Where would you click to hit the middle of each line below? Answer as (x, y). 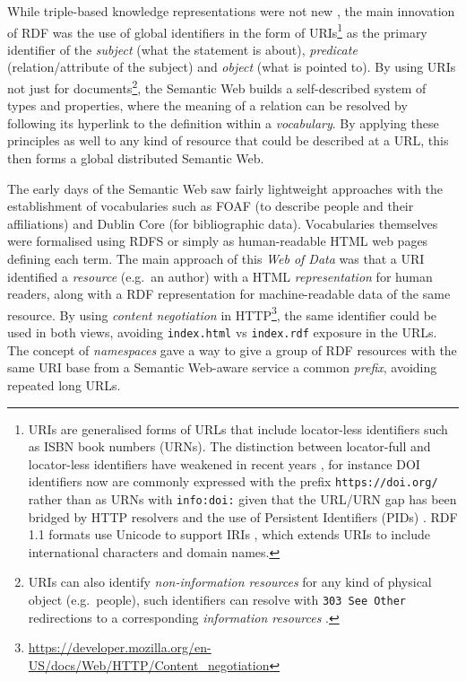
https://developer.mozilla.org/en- (120, 647)
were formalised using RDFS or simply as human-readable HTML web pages (218, 241)
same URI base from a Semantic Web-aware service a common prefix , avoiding (222, 367)
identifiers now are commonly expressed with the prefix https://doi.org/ (233, 481)
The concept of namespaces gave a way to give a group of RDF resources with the (232, 349)
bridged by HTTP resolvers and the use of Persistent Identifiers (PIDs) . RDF (243, 516)
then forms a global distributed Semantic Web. (136, 158)
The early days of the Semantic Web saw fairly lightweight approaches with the (225, 188)
